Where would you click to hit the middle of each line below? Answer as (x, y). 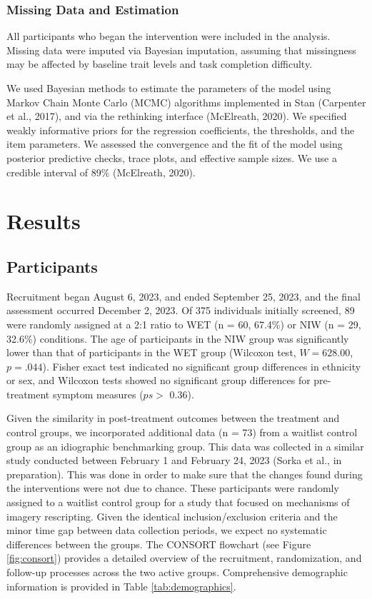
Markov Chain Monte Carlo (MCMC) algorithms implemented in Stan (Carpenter (186, 102)
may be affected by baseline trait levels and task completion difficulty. (160, 64)
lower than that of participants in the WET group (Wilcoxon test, (151, 352)
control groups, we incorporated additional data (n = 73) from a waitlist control (182, 432)
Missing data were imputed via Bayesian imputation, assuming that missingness (181, 50)
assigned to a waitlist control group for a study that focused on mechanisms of (178, 502)
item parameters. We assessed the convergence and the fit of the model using (175, 144)
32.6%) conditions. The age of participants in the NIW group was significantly (178, 338)
